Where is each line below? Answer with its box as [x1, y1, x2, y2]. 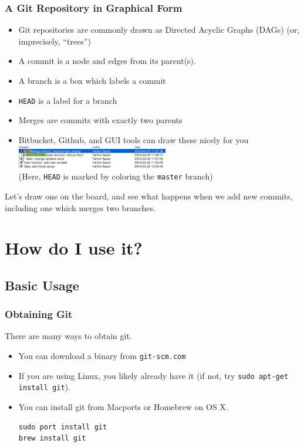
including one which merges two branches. [5, 201, 156, 214]
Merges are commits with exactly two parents [18, 114, 183, 126]
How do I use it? [5, 236, 143, 260]
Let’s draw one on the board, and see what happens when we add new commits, [5, 189, 293, 202]
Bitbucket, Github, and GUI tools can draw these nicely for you [18, 133, 249, 145]
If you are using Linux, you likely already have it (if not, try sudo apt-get [18, 369, 289, 381]
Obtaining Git [5, 307, 73, 321]
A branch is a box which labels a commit [18, 74, 166, 86]
